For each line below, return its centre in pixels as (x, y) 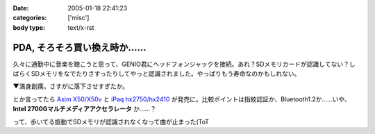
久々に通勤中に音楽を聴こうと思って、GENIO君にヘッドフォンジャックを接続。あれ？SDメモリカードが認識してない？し (184, 64)
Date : (21, 8)
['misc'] (78, 18)
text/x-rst (81, 27)
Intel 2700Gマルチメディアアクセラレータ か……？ (84, 109)
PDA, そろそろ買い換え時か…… (80, 48)
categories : (30, 18)
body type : (29, 27)
